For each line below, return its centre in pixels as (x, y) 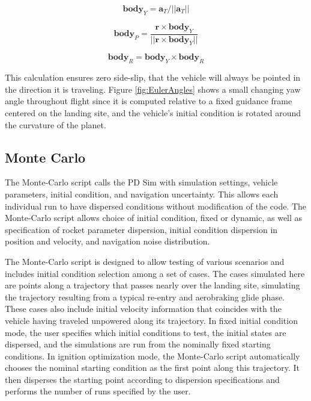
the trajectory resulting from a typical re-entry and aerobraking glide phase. (145, 297)
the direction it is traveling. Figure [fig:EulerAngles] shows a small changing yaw (153, 89)
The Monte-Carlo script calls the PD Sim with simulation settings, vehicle (141, 182)
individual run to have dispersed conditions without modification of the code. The (156, 206)
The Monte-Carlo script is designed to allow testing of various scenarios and (145, 261)
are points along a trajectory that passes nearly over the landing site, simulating (152, 285)
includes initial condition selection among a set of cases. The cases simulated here (155, 273)
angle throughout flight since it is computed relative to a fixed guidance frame (149, 101)
